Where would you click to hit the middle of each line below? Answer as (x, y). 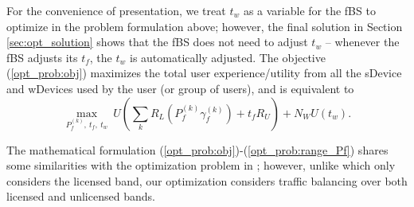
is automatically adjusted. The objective (228, 57)
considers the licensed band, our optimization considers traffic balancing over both (207, 180)
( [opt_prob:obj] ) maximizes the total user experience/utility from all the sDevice (204, 73)
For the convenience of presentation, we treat (116, 10)
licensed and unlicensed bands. (81, 196)
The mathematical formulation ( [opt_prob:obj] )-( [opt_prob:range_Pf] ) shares (197, 149)
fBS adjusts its (42, 57)
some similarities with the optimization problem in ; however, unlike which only (201, 165)
